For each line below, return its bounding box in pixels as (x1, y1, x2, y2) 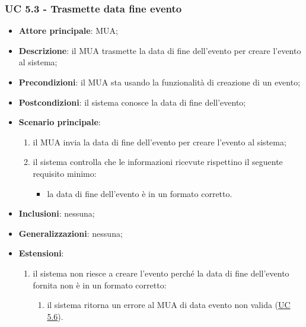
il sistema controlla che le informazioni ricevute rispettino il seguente (33, 155, 283, 168)
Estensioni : (18, 247, 64, 259)
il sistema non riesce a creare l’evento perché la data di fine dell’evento (33, 266, 289, 279)
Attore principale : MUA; (18, 24, 118, 37)
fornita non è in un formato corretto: (33, 278, 167, 291)
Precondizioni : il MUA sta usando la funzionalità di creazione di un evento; (18, 76, 301, 88)
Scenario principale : (18, 116, 101, 128)
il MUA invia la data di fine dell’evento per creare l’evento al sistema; (33, 135, 286, 148)
